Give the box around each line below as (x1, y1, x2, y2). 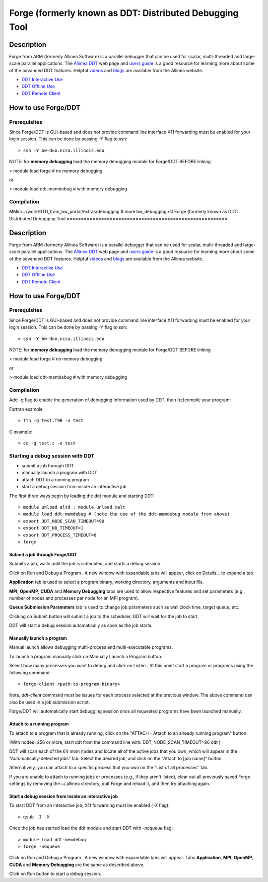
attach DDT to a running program (21, 476, 89, 482)
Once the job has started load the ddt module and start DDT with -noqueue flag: (9, 825, 173, 831)
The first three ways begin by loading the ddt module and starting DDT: (9, 493, 155, 499)
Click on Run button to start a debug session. (9, 871, 102, 877)
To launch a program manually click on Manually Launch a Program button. (9, 653, 162, 659)
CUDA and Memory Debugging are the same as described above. (9, 862, 145, 868)
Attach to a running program (9, 721, 69, 727)
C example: (9, 429, 32, 435)
